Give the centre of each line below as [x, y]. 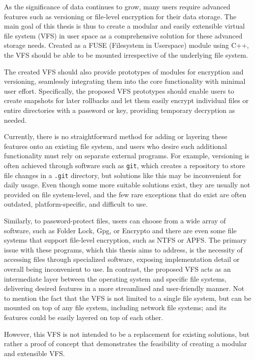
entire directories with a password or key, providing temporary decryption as [120, 110]
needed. [15, 120]
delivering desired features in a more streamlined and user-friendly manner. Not [124, 288]
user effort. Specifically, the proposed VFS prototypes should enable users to [119, 90]
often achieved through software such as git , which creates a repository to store [125, 165]
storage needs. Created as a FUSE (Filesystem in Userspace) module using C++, [127, 45]
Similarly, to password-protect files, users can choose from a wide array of [115, 220]
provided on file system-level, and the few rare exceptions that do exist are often [125, 194]
